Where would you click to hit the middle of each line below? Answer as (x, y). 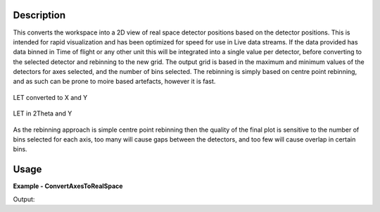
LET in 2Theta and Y (43, 113)
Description (39, 15)
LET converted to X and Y (50, 97)
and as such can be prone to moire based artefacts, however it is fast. (114, 82)
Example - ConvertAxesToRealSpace (68, 186)
